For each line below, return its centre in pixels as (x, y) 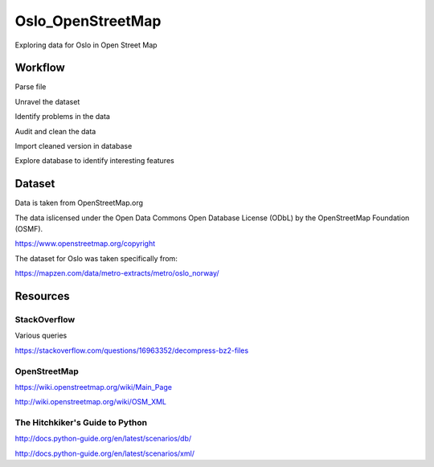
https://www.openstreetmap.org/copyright (85, 244)
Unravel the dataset (47, 101)
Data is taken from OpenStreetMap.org (79, 203)
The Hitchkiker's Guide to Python (81, 423)
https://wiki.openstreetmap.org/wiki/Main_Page (94, 387)
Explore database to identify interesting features (94, 161)
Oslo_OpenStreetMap (88, 21)
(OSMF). (29, 229)
